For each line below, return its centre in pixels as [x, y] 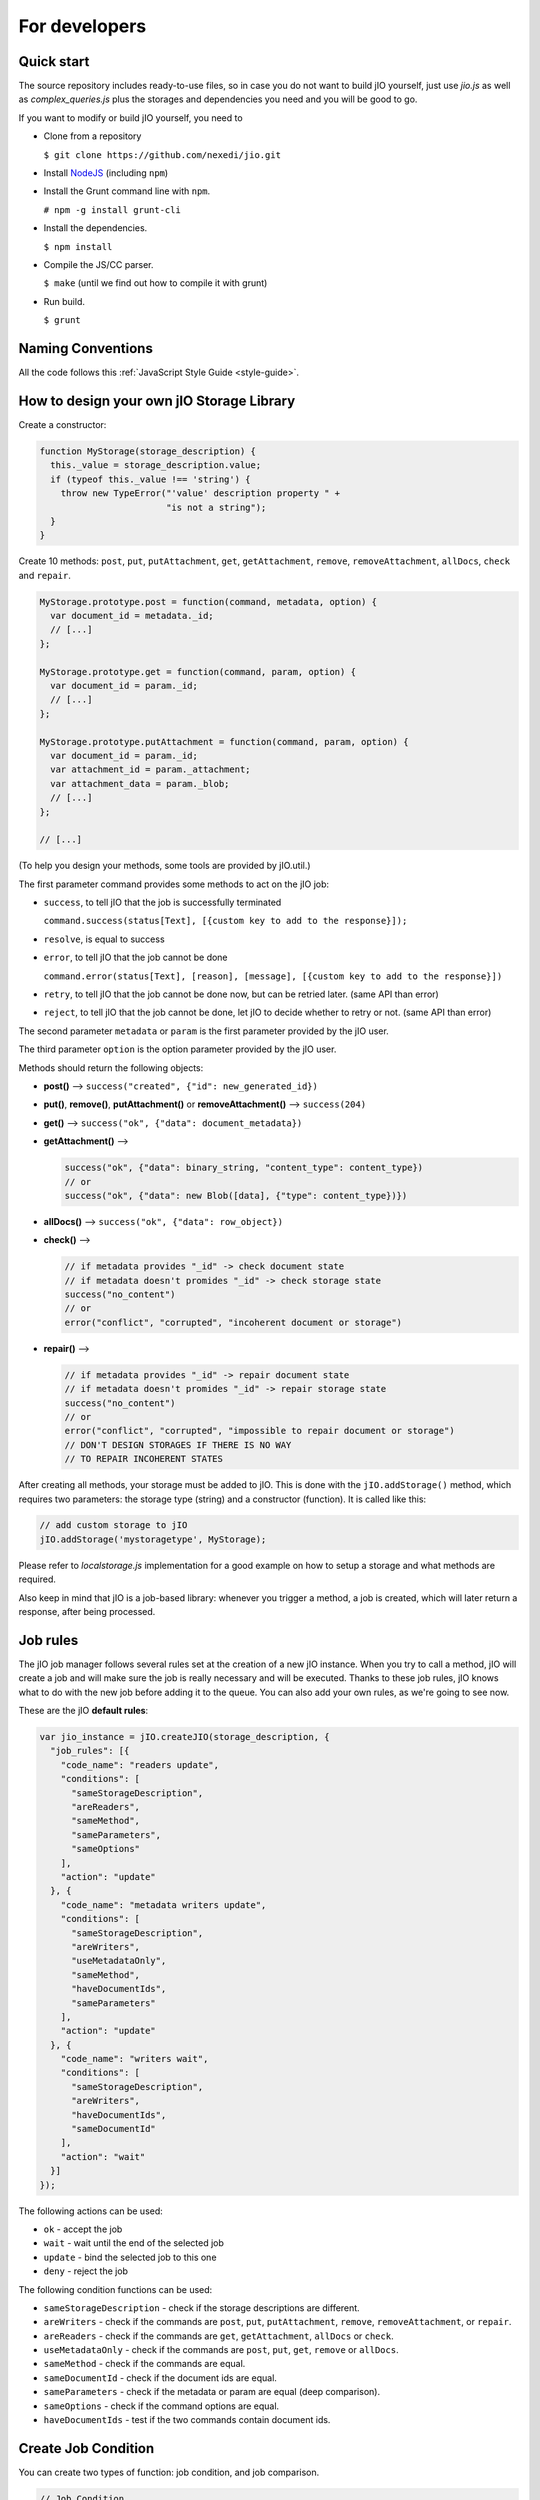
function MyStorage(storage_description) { [148, 451]
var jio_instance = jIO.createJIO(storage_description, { [184, 1737]
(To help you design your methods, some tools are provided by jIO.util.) [164, 866]
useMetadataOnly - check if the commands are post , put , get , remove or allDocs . [221, 2350]
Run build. [64, 301]
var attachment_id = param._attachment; [150, 769]
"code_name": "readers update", [140, 1764]
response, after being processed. [87, 1612]
